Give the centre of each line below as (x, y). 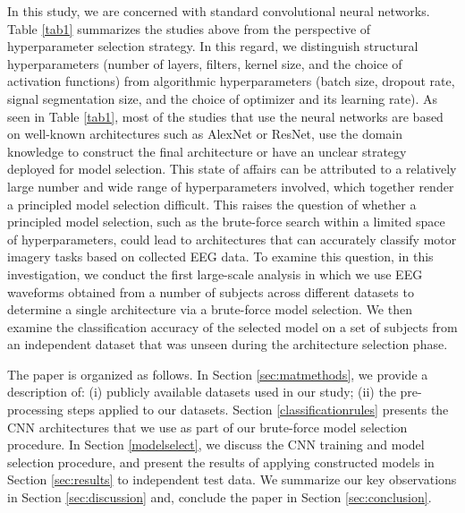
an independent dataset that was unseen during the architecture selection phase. (228, 344)
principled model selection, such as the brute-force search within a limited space (226, 222)
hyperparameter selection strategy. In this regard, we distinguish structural (213, 46)
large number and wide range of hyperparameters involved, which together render (231, 186)
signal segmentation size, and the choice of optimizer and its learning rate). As (223, 98)
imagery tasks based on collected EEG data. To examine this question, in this (220, 256)
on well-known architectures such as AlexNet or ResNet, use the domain (205, 134)
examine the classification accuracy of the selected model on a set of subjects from (232, 326)
